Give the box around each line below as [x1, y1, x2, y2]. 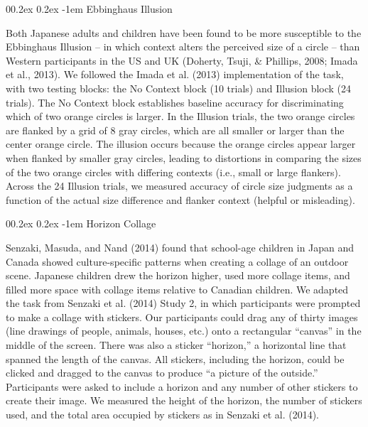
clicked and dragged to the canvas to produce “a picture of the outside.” [6, 365, 318, 380]
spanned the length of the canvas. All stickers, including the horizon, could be [6, 351, 345, 366]
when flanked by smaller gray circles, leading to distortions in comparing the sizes [6, 150, 362, 165]
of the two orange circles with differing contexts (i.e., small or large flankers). [6, 164, 341, 179]
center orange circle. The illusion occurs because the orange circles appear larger [6, 136, 356, 151]
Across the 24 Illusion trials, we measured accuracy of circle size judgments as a [6, 178, 353, 193]
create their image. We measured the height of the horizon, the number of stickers [6, 393, 362, 408]
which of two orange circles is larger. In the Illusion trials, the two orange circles [6, 109, 355, 124]
